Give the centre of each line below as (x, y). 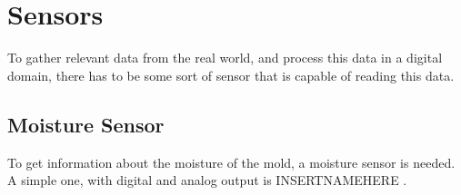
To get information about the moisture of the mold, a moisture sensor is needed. (231, 162)
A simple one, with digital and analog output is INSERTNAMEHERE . (207, 180)
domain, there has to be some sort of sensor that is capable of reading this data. (231, 75)
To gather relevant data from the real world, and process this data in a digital (225, 58)
